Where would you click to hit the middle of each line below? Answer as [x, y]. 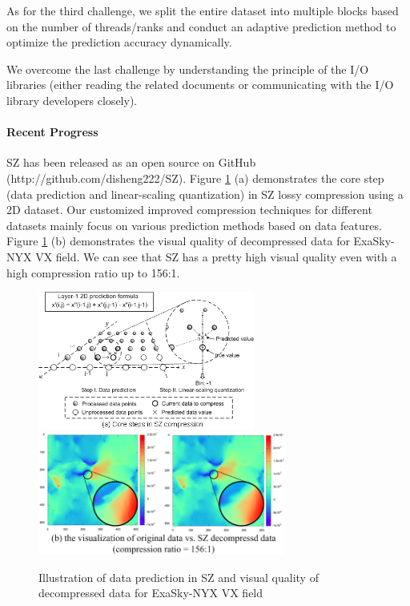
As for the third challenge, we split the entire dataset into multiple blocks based [203, 10]
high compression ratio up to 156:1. [93, 272]
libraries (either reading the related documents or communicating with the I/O [200, 85]
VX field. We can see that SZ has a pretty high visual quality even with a [216, 256]
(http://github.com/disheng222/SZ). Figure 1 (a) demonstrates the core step [195, 178]
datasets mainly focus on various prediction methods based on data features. [194, 225]
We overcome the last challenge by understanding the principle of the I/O [188, 69]
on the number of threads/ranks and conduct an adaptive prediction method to [201, 26]
